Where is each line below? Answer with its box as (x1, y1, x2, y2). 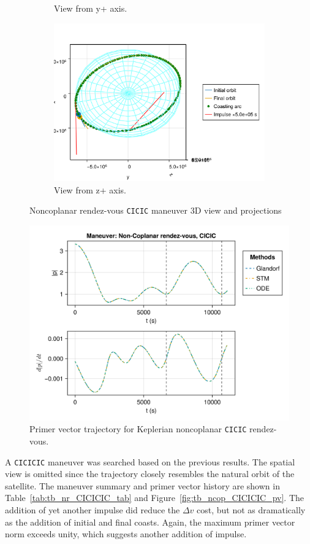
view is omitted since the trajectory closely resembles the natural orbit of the (5, 467, 295, 480)
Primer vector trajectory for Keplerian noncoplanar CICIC (29, 422, 247, 435)
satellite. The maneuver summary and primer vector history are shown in (5, 479, 280, 492)
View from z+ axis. (54, 183, 126, 196)
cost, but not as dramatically (197, 503, 306, 516)
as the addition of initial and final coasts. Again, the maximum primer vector (5, 515, 295, 528)
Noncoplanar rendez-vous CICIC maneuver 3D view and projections (29, 204, 282, 217)
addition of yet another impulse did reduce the (5, 503, 180, 516)
